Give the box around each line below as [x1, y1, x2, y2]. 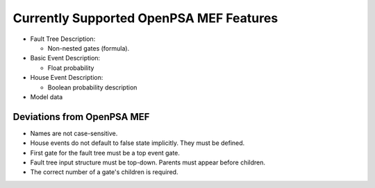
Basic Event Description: [30, 54, 101, 62]
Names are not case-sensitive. [30, 129, 118, 137]
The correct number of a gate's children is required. [30, 168, 178, 176]
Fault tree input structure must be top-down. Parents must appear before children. [30, 158, 266, 166]
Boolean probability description [47, 83, 137, 92]
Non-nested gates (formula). [47, 44, 130, 52]
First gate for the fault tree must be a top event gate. [30, 148, 181, 157]
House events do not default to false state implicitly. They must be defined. [30, 139, 245, 147]
